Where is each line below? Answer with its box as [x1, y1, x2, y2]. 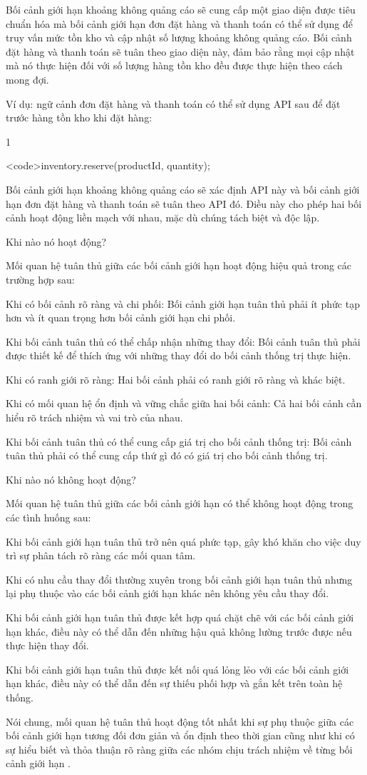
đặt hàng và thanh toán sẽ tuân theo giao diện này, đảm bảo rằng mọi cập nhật [6, 44, 355, 59]
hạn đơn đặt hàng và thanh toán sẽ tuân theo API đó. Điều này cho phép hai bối [6, 196, 362, 211]
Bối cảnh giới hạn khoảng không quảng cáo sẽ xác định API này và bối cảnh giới [6, 181, 360, 196]
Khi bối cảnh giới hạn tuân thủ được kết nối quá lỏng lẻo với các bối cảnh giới [6, 661, 349, 676]
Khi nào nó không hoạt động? [6, 471, 136, 486]
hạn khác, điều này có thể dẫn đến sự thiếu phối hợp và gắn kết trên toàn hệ [6, 676, 343, 691]
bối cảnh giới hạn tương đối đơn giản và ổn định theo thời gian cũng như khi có [6, 728, 355, 743]
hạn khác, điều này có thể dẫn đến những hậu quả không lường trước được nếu [6, 624, 352, 639]
